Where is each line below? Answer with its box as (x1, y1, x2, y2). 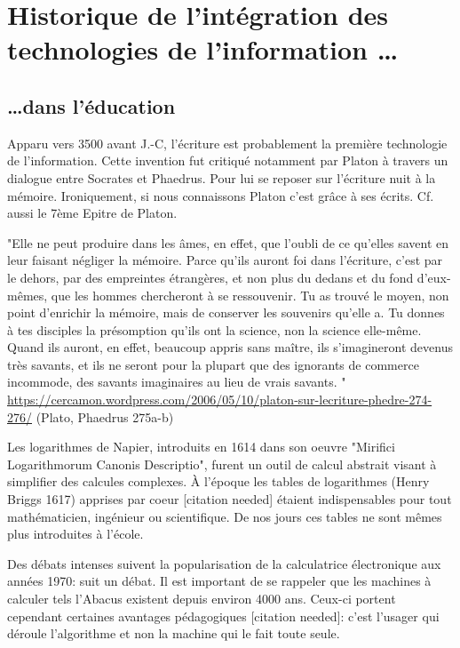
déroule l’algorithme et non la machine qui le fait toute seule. (7, 624, 340, 643)
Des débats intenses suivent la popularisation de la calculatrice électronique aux (7, 554, 441, 572)
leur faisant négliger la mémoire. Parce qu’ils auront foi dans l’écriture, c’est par (7, 251, 443, 269)
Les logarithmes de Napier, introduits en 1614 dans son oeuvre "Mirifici (7, 437, 395, 456)
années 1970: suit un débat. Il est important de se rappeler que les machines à (7, 572, 432, 590)
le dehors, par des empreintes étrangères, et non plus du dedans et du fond (7, 268, 414, 286)
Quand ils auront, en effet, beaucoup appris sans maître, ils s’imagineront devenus (7, 338, 453, 356)
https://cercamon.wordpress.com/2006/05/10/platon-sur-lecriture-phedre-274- (7, 390, 432, 409)
